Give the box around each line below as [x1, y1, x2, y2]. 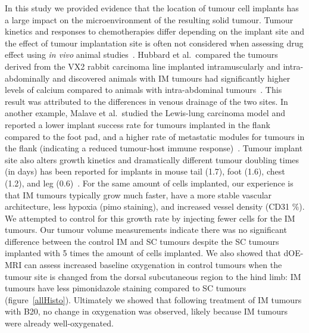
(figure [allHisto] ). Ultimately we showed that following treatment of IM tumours [5, 293, 302, 306]
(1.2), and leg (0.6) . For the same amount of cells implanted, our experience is [5, 176, 294, 189]
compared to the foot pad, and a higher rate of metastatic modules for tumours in [5, 130, 305, 142]
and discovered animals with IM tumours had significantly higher [52, 71, 291, 84]
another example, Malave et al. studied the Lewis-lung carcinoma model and [5, 107, 285, 119]
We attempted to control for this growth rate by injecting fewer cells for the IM [5, 211, 295, 224]
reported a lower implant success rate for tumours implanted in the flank [5, 118, 270, 130]
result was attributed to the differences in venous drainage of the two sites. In [5, 95, 288, 107]
